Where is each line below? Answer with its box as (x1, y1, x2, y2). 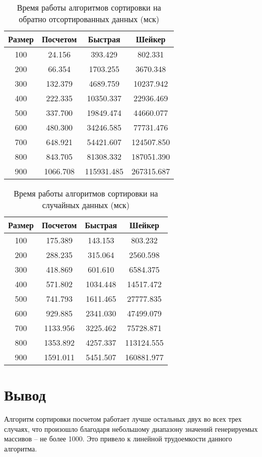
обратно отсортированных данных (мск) (19, 13, 160, 25)
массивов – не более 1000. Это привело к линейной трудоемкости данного (4, 433, 232, 444)
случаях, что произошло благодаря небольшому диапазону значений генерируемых (4, 423, 258, 434)
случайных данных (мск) (42, 199, 130, 211)
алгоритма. (4, 443, 37, 453)
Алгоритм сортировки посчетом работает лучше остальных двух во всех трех (4, 414, 242, 424)
